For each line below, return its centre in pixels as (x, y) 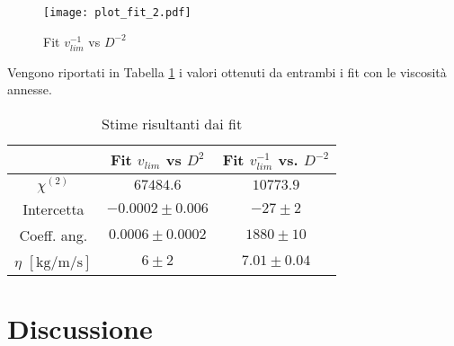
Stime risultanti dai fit (172, 124)
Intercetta (53, 208)
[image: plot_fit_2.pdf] (117, 13)
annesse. (30, 89)
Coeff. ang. (53, 235)
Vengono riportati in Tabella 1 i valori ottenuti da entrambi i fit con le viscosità (227, 71)
